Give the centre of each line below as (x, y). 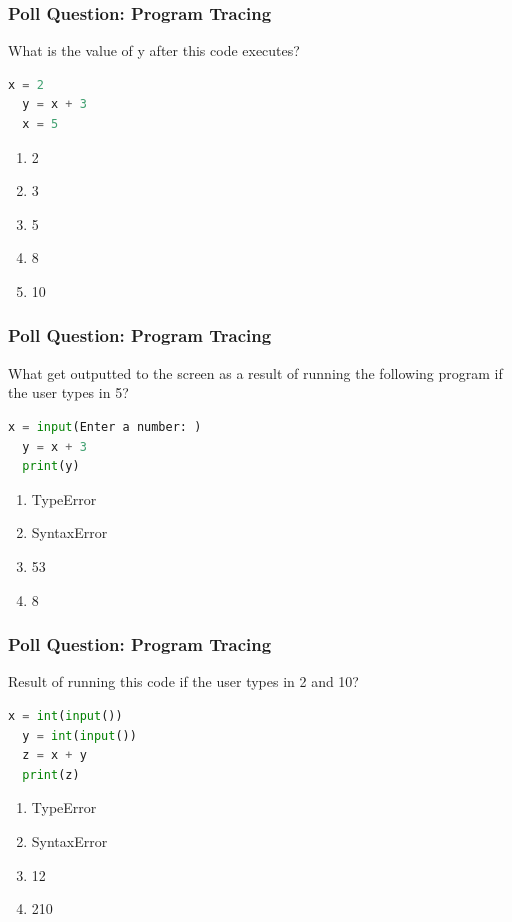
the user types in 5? (68, 392)
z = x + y (54, 755)
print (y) (51, 466)
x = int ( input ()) (65, 715)
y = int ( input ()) (79, 735)
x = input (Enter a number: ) (105, 426)
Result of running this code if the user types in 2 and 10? (183, 681)
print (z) (51, 774)
